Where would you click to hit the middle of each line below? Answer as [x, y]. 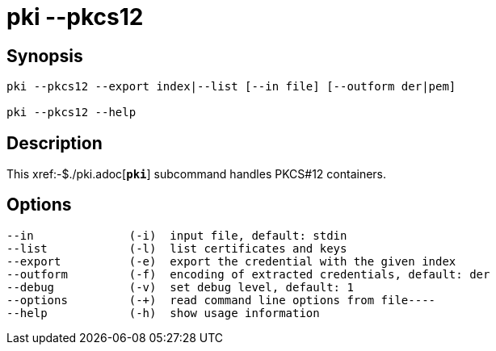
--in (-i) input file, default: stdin [177, 235]
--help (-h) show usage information [163, 313]
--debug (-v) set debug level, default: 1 [180, 287]
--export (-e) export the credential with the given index [231, 261]
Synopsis [45, 56]
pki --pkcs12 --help [71, 113]
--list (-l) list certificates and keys [177, 248]
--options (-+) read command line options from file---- [221, 300]
